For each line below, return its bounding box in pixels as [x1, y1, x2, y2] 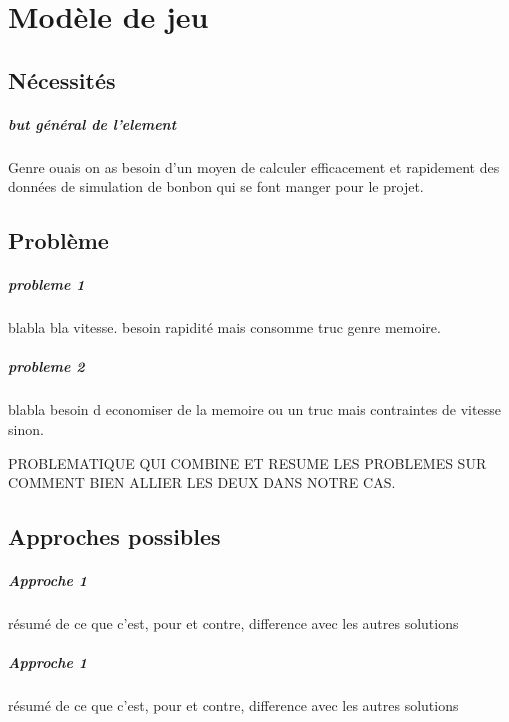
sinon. [8, 419, 44, 439]
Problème [8, 225, 109, 256]
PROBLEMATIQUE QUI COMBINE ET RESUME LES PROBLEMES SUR [8, 452, 487, 473]
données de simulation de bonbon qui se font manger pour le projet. [8, 176, 424, 197]
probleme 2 [8, 356, 85, 377]
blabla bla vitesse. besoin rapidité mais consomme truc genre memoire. [8, 317, 441, 338]
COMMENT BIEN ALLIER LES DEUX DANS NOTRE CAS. [8, 472, 396, 493]
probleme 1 [8, 274, 85, 295]
